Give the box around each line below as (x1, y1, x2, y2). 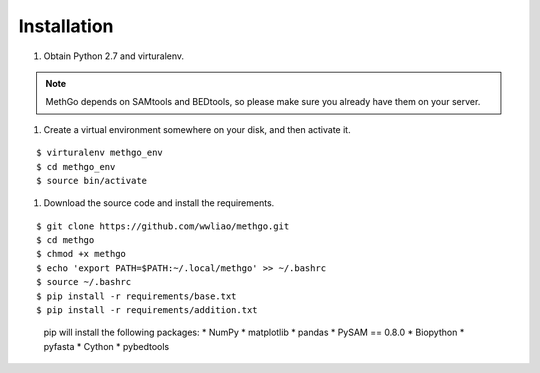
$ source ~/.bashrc (36, 276, 132, 288)
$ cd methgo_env (36, 161, 116, 172)
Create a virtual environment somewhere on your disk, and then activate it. (43, 123, 351, 135)
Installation (18, 15, 114, 37)
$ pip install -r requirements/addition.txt (36, 305, 259, 316)
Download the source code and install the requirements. (43, 197, 275, 209)
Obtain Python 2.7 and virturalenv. (43, 50, 185, 62)
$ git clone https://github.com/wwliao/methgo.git (36, 220, 290, 232)
